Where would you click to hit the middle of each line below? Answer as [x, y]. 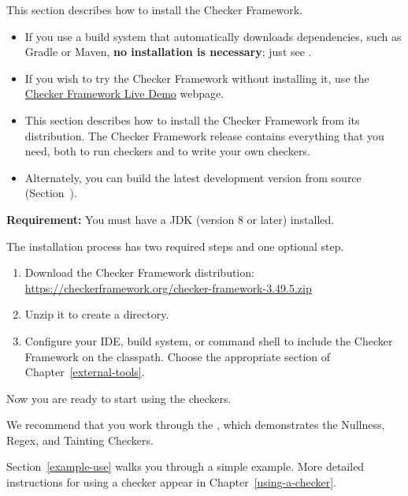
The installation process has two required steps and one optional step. [175, 246]
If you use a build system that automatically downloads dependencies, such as [213, 36]
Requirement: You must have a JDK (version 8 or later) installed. [171, 219]
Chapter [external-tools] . [85, 372]
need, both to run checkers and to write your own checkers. [167, 151]
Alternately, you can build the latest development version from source [193, 177]
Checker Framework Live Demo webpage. [124, 93]
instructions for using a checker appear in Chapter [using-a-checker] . [172, 482]
